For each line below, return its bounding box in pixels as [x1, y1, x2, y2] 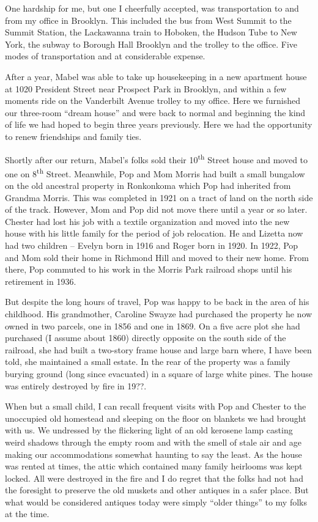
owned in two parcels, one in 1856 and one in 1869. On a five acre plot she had [5, 319, 300, 332]
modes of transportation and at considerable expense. [5, 50, 205, 62]
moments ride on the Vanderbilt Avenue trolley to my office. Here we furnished [5, 94, 300, 107]
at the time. [5, 507, 50, 520]
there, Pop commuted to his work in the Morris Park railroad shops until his [5, 263, 292, 276]
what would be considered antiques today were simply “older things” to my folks [5, 495, 307, 508]
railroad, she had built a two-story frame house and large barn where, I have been [5, 343, 312, 356]
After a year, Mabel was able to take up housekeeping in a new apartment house [5, 70, 307, 83]
